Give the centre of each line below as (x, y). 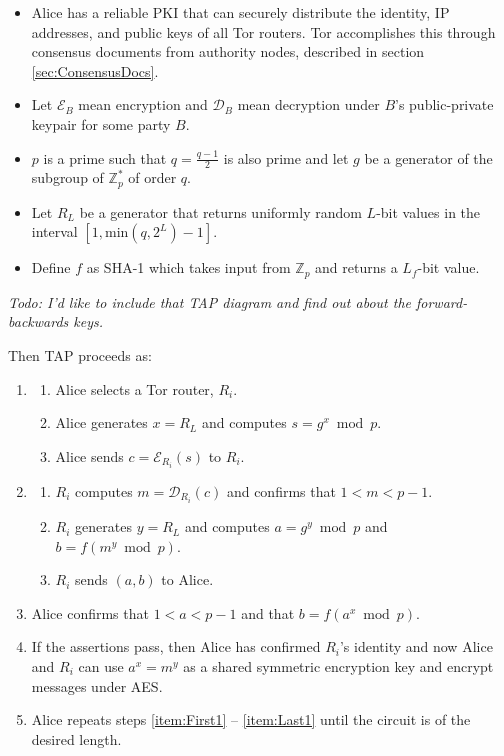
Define (51, 267)
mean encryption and (143, 104)
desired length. (76, 738)
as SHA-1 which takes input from (188, 267)
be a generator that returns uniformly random (220, 211)
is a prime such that (105, 157)
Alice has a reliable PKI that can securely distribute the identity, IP (240, 12)
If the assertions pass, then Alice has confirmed (176, 646)
